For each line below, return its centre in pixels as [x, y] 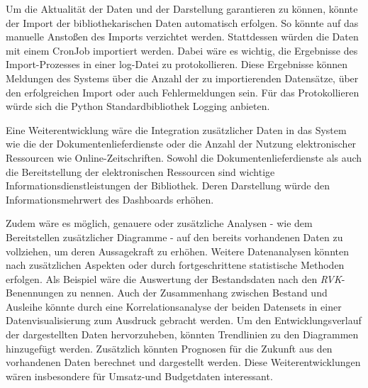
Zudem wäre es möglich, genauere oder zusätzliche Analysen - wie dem [159, 223]
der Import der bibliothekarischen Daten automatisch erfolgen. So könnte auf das [182, 22]
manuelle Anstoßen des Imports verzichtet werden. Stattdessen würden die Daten [182, 37]
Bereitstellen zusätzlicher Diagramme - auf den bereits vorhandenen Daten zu [174, 237]
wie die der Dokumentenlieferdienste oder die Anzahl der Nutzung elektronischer [181, 144]
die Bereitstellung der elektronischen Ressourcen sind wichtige [140, 171]
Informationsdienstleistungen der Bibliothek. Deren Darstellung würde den [168, 185]
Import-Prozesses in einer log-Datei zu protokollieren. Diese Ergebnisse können [177, 64]
